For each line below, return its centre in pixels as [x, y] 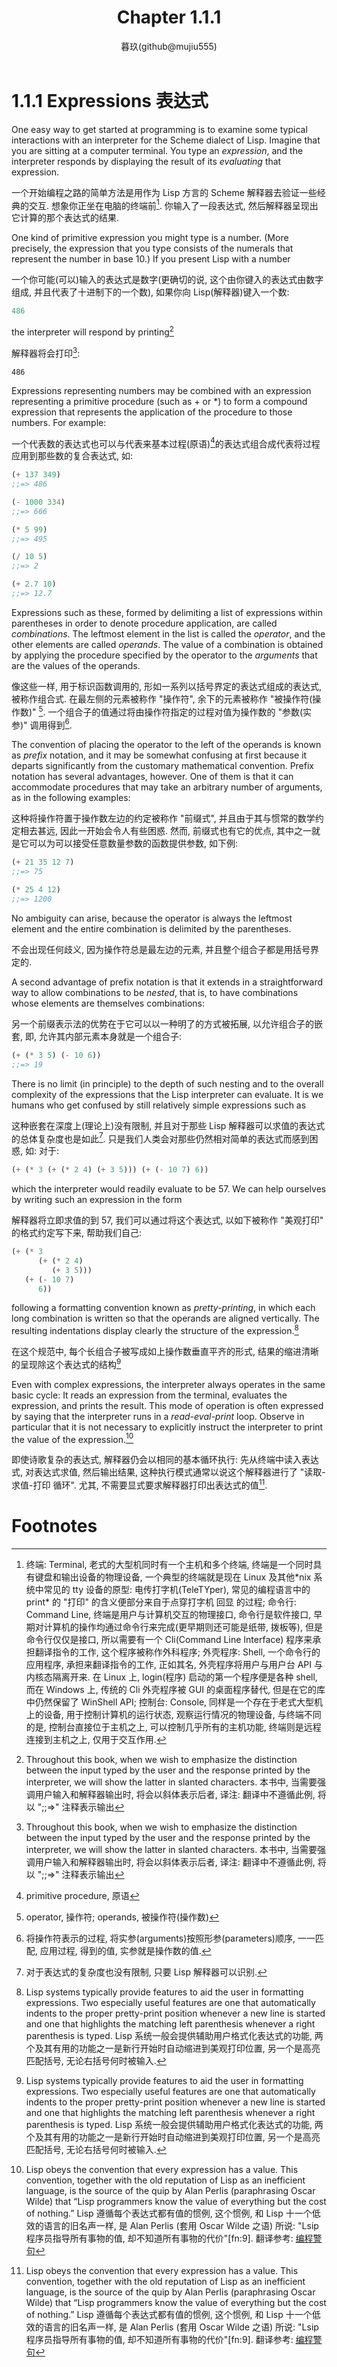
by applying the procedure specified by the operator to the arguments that [164, 655]
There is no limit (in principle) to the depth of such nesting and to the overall [167, 1083]
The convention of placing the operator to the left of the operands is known [166, 745]
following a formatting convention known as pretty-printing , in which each [163, 1308]
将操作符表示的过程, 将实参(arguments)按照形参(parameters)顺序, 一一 [170, 1938]
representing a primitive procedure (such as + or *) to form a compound [159, 401]
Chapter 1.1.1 [169, 17]
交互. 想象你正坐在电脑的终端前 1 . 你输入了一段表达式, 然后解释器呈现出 [173, 204]
